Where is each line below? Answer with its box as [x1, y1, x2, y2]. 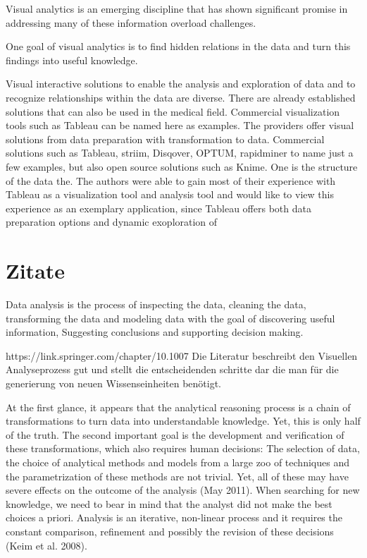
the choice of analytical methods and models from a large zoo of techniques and [6, 454, 349, 469]
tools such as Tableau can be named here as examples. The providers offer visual [6, 118, 354, 133]
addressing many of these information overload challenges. [6, 15, 256, 30]
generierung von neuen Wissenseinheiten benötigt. [6, 376, 221, 390]
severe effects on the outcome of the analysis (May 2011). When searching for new [6, 483, 360, 497]
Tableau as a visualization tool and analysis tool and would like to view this [6, 187, 334, 202]
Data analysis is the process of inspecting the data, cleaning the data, [6, 297, 306, 312]
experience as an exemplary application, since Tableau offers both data [6, 200, 311, 215]
